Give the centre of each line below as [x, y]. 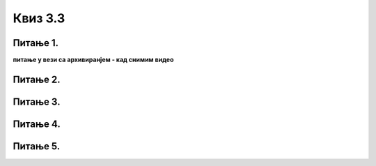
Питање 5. [37, 146]
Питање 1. [36, 43]
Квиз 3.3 [39, 18]
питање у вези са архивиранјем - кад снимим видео [93, 60]
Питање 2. [37, 79]
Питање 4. [37, 124]
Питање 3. [37, 101]
